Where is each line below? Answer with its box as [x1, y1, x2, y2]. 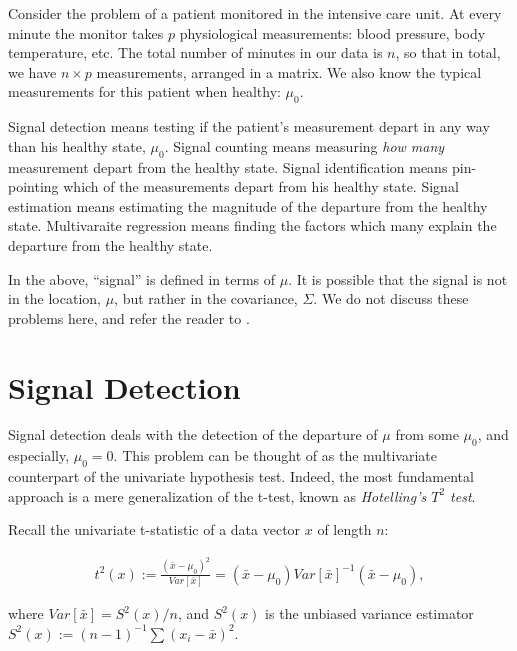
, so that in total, [395, 42, 501, 63]
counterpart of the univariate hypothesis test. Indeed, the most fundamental [8, 466, 474, 487]
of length [317, 519, 372, 540]
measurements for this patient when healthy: [8, 81, 281, 102]
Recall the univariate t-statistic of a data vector [8, 519, 301, 540]
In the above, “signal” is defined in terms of [8, 268, 276, 289]
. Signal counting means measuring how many [164, 135, 445, 156]
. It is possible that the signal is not [288, 268, 508, 289]
